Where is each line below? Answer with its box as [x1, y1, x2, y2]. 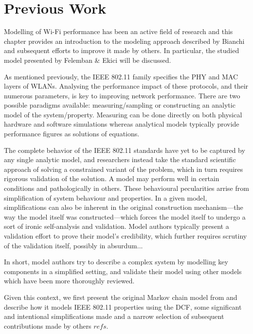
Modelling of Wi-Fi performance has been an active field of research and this [4, 26, 233, 37]
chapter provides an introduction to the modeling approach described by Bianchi [4, 36, 245, 46]
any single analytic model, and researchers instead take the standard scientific [4, 154, 236, 165]
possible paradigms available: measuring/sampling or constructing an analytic [4, 100, 235, 110]
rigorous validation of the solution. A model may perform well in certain [4, 173, 219, 184]
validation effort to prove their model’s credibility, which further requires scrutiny [4, 231, 247, 241]
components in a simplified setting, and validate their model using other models [4, 266, 242, 276]
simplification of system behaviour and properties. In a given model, [4, 192, 207, 203]
